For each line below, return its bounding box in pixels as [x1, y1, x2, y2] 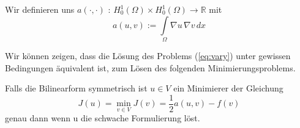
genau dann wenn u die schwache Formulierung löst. [5, 112, 200, 124]
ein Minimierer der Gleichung [173, 82, 283, 94]
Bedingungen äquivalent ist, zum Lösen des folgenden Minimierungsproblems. [5, 61, 296, 74]
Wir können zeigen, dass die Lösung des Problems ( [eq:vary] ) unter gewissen [5, 49, 291, 62]
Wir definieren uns [5, 3, 75, 15]
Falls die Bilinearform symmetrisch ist [5, 82, 148, 94]
